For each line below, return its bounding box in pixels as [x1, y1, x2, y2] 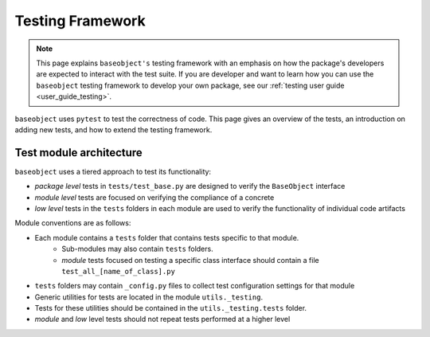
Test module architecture [14, 146, 143, 159]
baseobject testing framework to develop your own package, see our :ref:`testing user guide [36, 80, 345, 90]
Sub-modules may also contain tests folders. [61, 244, 214, 254]
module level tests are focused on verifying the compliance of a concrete [34, 192, 275, 202]
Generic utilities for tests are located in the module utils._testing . [34, 292, 263, 302]
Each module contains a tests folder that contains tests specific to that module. [34, 233, 299, 242]
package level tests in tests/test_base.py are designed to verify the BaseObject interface [34, 182, 346, 191]
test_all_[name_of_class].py [61, 267, 175, 276]
